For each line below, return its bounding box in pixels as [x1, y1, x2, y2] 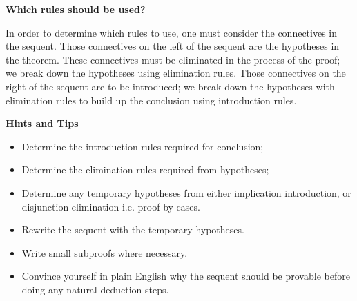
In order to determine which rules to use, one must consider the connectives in [6, 25, 338, 39]
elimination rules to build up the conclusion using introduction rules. [6, 93, 297, 107]
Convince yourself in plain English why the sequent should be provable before [21, 269, 350, 283]
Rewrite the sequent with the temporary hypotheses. [21, 222, 244, 237]
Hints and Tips [6, 116, 79, 130]
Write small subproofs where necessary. [21, 245, 188, 260]
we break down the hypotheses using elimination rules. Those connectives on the [6, 66, 346, 80]
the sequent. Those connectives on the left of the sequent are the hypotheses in [6, 39, 340, 53]
